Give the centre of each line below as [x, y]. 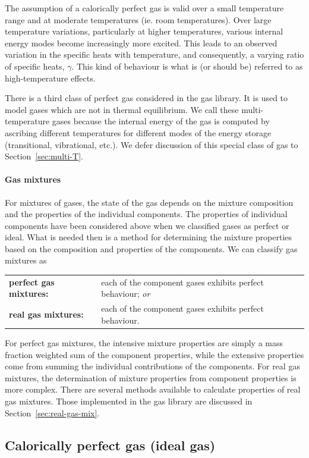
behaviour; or [126, 294]
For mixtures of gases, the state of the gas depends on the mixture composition [149, 202]
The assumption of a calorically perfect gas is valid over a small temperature [144, 8]
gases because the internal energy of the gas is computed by [161, 121]
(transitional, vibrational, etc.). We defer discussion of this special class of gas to [152, 144]
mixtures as [26, 260]
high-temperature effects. [50, 78]
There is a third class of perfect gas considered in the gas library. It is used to [146, 98]
